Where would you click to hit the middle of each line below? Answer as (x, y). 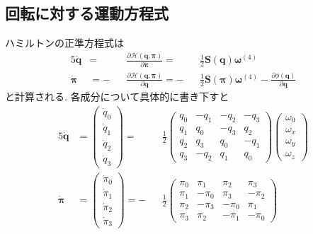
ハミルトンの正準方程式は (64, 43)
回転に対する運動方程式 (87, 13)
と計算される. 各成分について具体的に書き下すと (117, 96)
